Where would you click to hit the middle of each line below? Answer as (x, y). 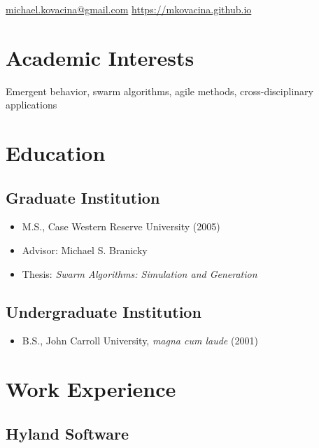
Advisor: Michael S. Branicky (85, 250)
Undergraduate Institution (104, 311)
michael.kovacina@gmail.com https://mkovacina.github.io (129, 9)
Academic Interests (100, 57)
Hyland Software (68, 433)
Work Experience (91, 389)
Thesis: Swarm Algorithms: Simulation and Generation (140, 273)
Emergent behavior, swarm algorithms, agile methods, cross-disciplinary (159, 91)
